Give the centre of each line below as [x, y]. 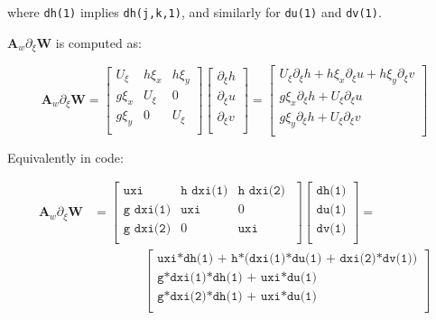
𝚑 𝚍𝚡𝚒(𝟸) [262, 191]
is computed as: [98, 42]
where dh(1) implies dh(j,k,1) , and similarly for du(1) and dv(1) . [195, 12]
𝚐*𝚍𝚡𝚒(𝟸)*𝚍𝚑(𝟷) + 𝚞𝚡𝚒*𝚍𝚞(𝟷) [237, 297]
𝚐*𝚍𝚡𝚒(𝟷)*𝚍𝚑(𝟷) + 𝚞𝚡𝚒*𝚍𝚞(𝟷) [237, 278]
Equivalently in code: [65, 157]
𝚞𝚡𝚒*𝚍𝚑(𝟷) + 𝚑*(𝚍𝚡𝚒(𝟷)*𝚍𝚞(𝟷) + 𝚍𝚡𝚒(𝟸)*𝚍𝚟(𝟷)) [288, 259]
